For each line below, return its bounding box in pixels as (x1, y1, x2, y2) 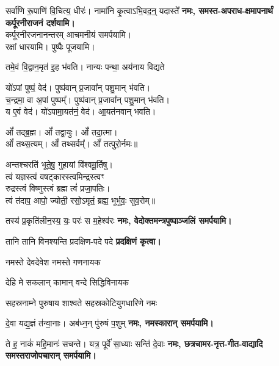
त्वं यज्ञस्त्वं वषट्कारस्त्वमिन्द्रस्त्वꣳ (5, 170, 104, 182)
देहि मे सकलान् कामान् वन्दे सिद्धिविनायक (5, 276, 129, 289)
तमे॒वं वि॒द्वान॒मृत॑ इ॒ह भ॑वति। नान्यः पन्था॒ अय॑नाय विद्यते (5, 60, 165, 73)
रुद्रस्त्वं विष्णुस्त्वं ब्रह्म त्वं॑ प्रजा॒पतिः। (5, 182, 111, 195)
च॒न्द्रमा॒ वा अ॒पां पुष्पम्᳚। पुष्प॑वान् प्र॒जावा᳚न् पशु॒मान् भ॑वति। (5, 93, 170, 106)
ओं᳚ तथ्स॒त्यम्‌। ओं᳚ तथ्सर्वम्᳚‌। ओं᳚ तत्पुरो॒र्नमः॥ (5, 137, 138, 150)
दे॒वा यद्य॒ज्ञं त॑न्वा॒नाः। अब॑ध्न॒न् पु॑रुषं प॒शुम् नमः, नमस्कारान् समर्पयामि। (5, 317, 214, 329)
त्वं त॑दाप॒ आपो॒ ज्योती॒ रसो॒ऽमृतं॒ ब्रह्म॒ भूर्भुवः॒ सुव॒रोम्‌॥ (5, 193, 156, 206)
